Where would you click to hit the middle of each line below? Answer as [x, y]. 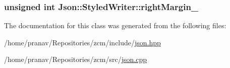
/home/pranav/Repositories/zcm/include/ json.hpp [82, 42]
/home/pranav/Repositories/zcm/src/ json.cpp [75, 59]
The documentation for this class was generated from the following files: [115, 25]
